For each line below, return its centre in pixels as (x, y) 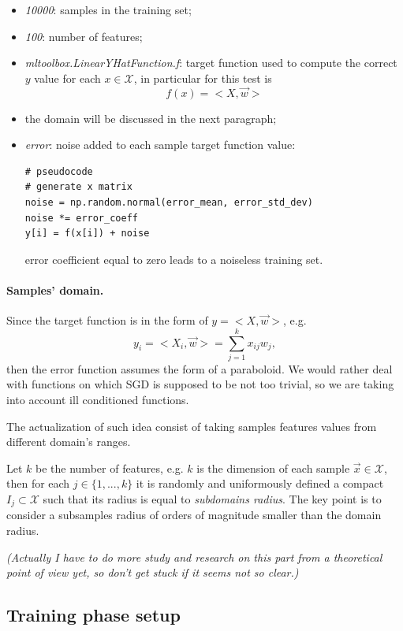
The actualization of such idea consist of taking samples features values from (192, 426)
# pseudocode (59, 171)
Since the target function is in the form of (107, 320)
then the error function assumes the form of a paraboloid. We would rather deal (200, 368)
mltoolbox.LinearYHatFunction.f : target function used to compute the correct (211, 63)
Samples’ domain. (55, 290)
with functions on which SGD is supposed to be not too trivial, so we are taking (200, 384)
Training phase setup (93, 615)
